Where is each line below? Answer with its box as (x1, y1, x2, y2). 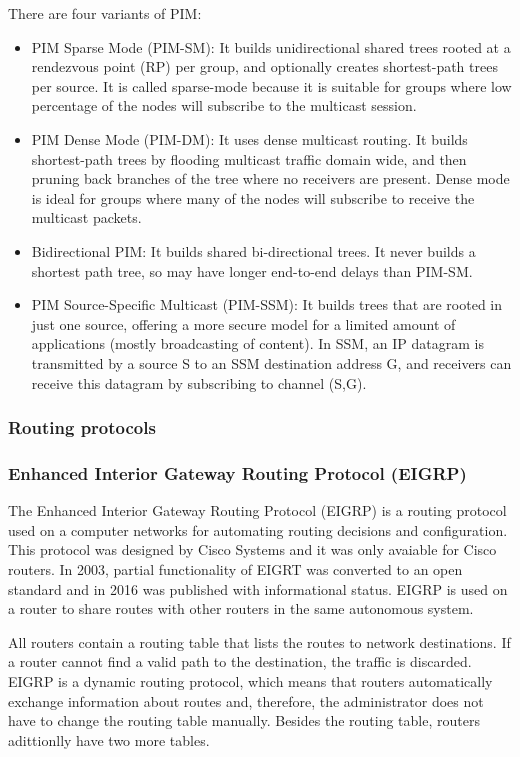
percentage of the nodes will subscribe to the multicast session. (31, 95, 417, 116)
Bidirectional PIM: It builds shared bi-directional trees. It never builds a (31, 240, 476, 261)
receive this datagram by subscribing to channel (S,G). (31, 372, 367, 393)
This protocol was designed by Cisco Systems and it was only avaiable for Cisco (8, 539, 497, 560)
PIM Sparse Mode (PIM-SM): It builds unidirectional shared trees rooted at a (31, 36, 511, 57)
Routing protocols (8, 415, 156, 440)
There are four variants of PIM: (8, 3, 202, 23)
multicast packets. (31, 207, 142, 228)
